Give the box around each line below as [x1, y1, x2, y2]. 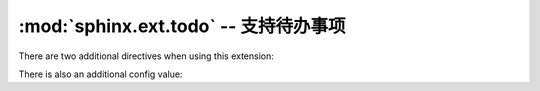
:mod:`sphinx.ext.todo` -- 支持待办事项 [18, 15, 346, 37]
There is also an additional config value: [18, 68, 183, 80]
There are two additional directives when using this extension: [18, 50, 275, 62]
